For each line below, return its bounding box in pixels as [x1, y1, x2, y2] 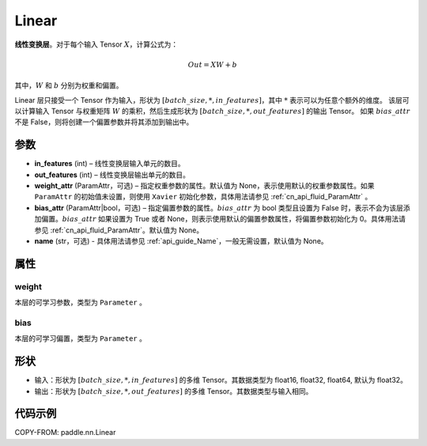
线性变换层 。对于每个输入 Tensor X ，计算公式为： [14, 40, 179, 49]
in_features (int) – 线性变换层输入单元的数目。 [34, 159, 185, 168]
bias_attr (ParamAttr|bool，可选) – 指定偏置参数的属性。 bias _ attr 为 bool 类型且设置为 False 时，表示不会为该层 [34, 202, 403, 213]
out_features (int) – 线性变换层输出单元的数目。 [34, 170, 190, 180]
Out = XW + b [187, 60, 237, 69]
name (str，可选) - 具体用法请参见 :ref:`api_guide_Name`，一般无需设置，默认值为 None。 [34, 236, 328, 245]
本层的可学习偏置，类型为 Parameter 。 [14, 334, 146, 343]
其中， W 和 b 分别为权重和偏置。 [14, 81, 123, 90]
